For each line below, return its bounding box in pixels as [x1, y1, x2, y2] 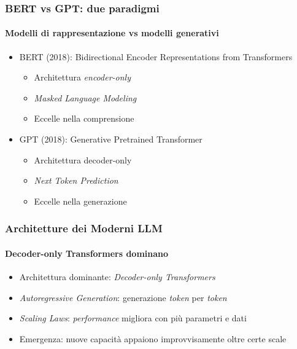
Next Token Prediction [34, 174, 118, 187]
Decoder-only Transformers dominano [5, 246, 169, 259]
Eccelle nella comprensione [34, 112, 134, 125]
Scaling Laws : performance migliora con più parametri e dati [19, 312, 247, 324]
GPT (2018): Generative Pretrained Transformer [19, 133, 202, 146]
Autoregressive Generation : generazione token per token [19, 291, 227, 304]
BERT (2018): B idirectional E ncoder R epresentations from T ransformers [19, 50, 293, 63]
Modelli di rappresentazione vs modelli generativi [5, 26, 219, 39]
